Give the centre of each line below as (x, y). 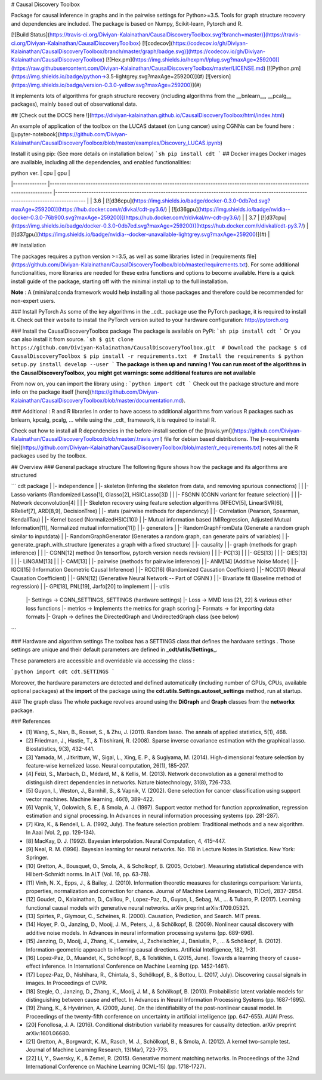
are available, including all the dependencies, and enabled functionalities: (101, 162)
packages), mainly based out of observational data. (74, 104)
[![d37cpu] (274, 217)
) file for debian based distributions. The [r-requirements (230, 439)
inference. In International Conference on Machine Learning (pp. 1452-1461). (136, 966)
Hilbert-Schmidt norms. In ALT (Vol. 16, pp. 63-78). (88, 875)
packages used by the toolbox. (49, 456)
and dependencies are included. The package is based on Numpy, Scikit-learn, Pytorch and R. (127, 23)
